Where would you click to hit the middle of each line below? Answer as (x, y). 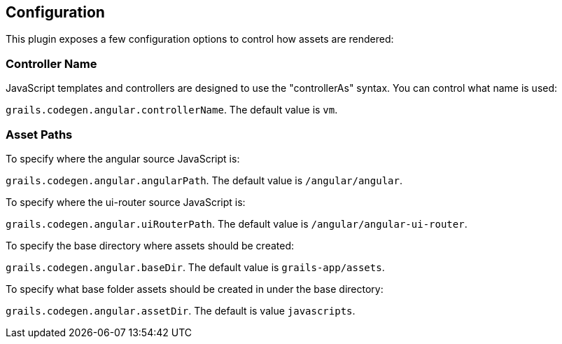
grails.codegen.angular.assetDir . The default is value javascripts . (181, 310)
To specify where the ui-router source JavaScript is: (126, 202)
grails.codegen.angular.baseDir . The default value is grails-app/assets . (195, 267)
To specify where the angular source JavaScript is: (123, 158)
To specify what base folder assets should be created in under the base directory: (195, 289)
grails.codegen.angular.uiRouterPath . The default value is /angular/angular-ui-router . (237, 223)
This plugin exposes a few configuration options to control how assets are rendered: (200, 39)
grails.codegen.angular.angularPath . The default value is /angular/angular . (204, 180)
